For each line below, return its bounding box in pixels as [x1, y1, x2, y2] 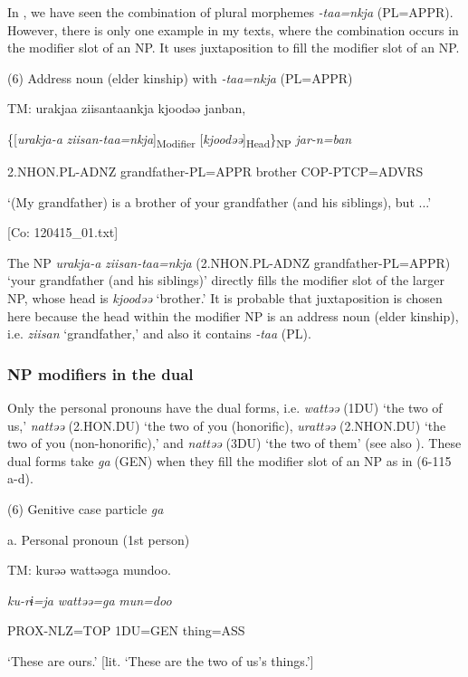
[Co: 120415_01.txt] [7, 223, 119, 242]
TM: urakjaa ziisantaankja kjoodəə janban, [7, 99, 246, 118]
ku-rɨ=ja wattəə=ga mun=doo [7, 590, 172, 609]
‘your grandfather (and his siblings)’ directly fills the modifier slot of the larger [7, 271, 444, 290]
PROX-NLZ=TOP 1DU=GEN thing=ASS [7, 621, 245, 640]
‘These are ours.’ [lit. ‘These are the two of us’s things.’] [7, 652, 314, 670]
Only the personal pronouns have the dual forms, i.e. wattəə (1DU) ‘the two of [7, 398, 443, 417]
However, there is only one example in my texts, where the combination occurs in [7, 20, 459, 39]
